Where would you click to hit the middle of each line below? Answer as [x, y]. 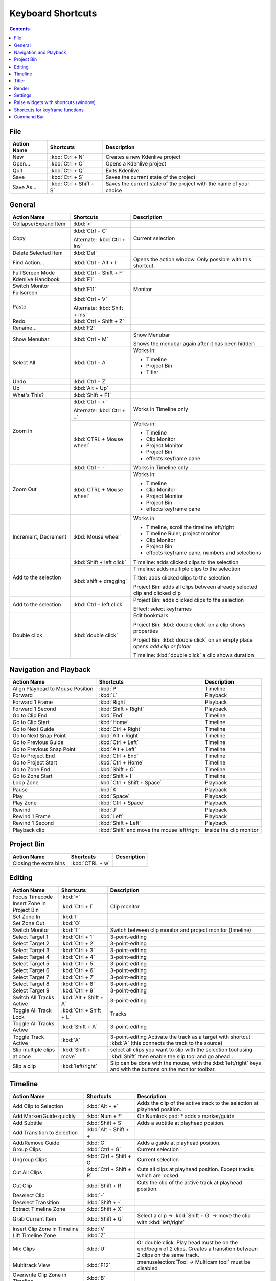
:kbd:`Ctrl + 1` [78, 937]
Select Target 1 [30, 937]
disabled [147, 1268]
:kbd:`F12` [99, 1265]
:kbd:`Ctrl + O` [67, 164]
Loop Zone [26, 783]
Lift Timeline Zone [34, 1235]
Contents [20, 29]
